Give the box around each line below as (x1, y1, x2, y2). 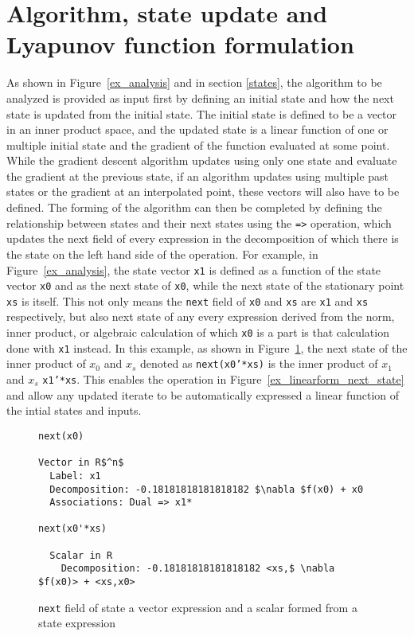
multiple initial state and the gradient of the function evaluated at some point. (6, 136, 390, 153)
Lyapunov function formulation (6, 28, 354, 60)
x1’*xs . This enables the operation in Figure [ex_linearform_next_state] (42, 371, 404, 388)
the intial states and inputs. (6, 402, 142, 419)
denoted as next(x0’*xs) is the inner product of (140, 355, 378, 372)
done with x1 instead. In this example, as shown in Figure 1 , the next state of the (6, 339, 408, 356)
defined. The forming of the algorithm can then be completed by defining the (6, 199, 382, 216)
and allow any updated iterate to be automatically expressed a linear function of (6, 386, 400, 403)
